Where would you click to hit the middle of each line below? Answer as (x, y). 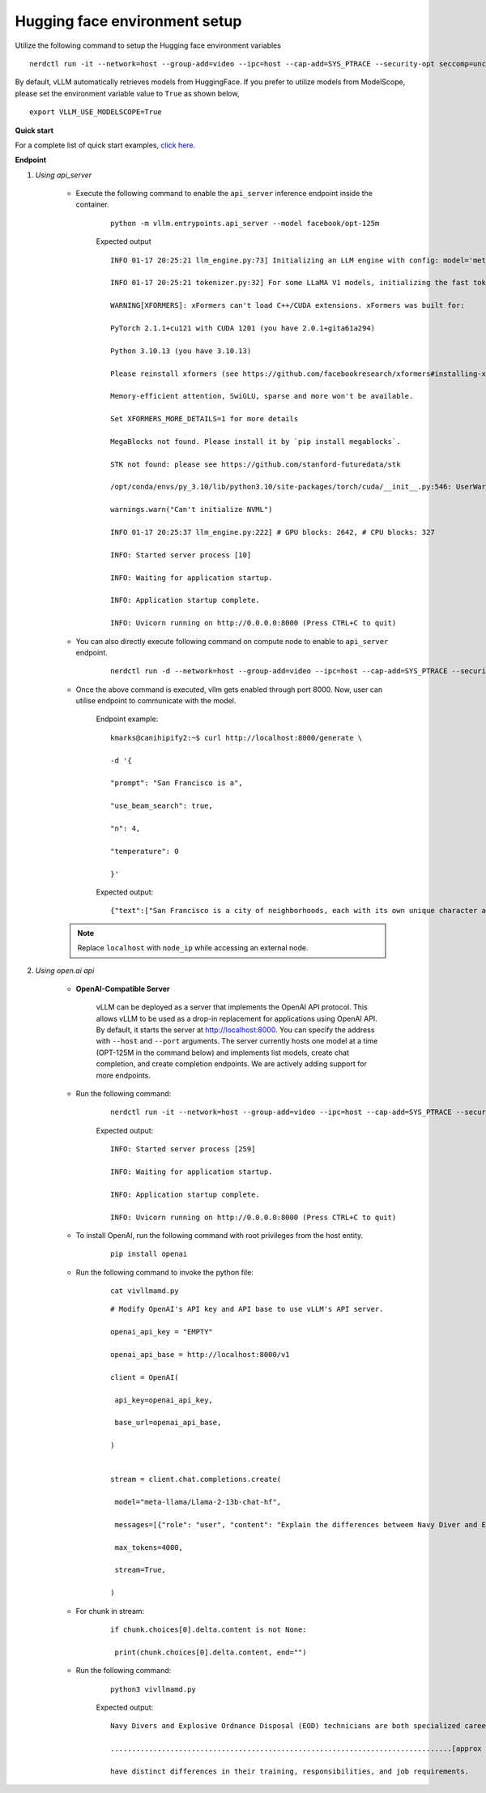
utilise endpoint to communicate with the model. (156, 701)
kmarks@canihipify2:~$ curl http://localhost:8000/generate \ (237, 738)
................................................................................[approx (296, 1749)
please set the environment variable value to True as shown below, (127, 93)
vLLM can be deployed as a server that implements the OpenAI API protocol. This (232, 1007)
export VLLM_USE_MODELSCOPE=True (96, 112)
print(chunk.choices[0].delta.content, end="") (211, 1652)
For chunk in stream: (110, 1611)
